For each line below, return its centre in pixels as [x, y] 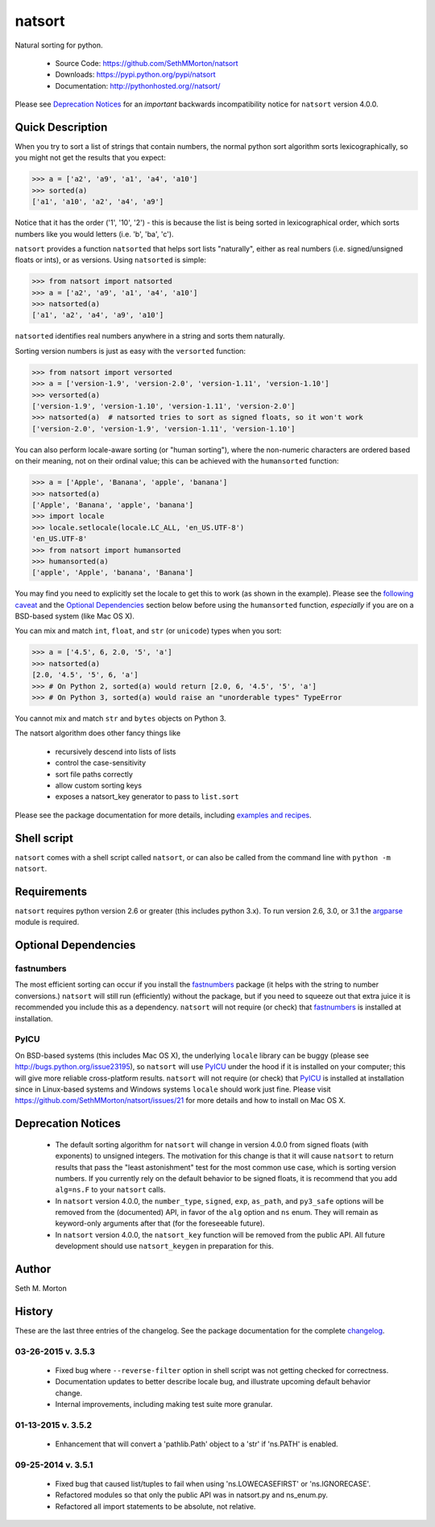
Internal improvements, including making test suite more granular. [164, 1404]
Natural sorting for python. [59, 45]
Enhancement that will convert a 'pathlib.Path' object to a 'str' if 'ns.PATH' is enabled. [197, 1444]
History [34, 1311]
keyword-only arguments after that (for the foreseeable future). [160, 1223]
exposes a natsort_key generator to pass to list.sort [147, 797]
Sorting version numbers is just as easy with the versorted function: [130, 351]
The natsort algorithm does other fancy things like [98, 733]
